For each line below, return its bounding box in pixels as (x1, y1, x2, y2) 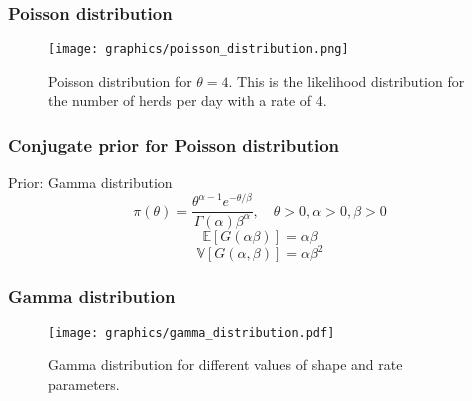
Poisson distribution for (48, 70, 192, 91)
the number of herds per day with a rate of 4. (48, 90, 327, 111)
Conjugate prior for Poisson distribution (8, 132, 340, 157)
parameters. (48, 373, 120, 394)
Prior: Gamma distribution (8, 172, 173, 193)
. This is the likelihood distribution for (228, 70, 465, 91)
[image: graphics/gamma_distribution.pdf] (48, 325, 335, 340)
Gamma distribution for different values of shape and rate (48, 354, 403, 375)
